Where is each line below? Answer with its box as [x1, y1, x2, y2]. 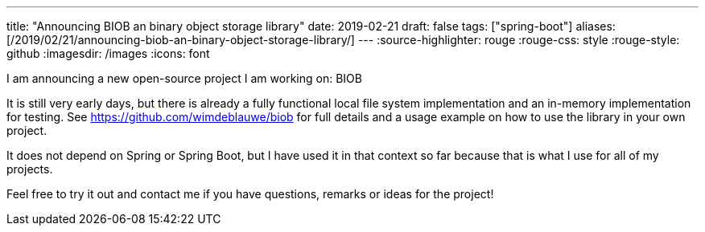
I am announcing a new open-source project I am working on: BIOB [6, 71, 362, 85]
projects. [6, 162, 53, 176]
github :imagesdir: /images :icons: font [6, 47, 210, 60]
